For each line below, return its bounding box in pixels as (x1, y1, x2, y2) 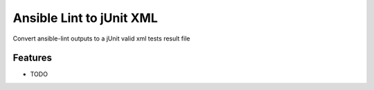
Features (12, 52, 52, 64)
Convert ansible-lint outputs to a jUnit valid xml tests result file (12, 34, 190, 43)
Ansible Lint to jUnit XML (12, 10, 159, 25)
